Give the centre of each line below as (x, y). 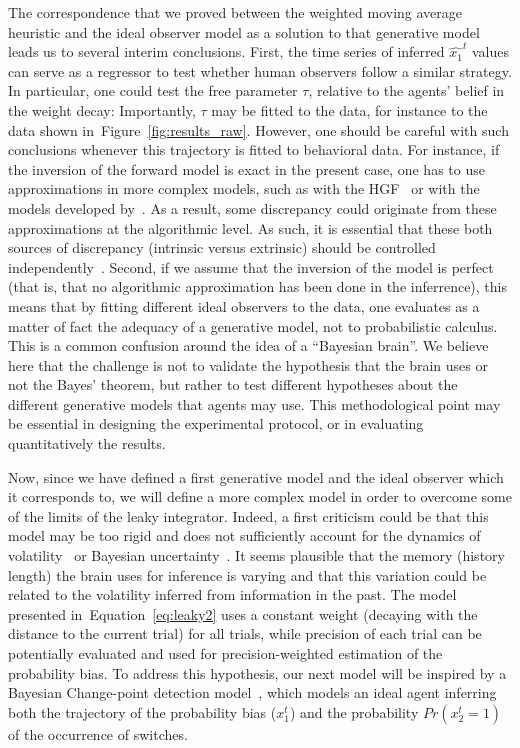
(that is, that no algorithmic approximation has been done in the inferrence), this (257, 286)
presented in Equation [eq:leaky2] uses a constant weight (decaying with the (243, 613)
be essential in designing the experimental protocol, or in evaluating (216, 423)
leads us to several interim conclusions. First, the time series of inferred (226, 51)
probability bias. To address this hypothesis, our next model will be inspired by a (257, 672)
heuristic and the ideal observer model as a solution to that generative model (244, 31)
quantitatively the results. (87, 443)
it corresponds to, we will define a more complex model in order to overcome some (260, 496)
